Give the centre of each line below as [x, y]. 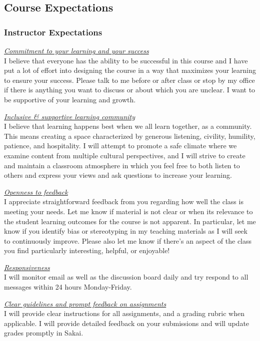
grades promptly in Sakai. [44, 333]
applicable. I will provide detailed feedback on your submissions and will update [127, 323]
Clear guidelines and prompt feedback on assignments [85, 303]
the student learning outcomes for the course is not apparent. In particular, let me [130, 221]
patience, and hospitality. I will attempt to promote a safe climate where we [120, 146]
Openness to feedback [36, 191]
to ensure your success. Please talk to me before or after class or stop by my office [129, 80]
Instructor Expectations [53, 32]
